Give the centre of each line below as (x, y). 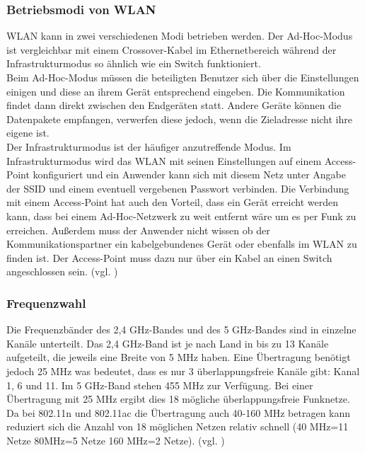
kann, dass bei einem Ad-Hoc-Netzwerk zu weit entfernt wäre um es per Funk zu (181, 216)
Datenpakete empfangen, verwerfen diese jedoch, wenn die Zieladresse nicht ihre (179, 119)
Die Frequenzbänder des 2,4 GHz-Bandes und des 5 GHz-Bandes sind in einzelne (181, 329)
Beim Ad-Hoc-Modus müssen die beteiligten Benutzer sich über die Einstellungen (183, 77)
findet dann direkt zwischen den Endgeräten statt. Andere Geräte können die (174, 105)
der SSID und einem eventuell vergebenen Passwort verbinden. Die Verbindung (178, 188)
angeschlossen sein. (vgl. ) (62, 271)
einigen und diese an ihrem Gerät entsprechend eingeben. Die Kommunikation (176, 91)
